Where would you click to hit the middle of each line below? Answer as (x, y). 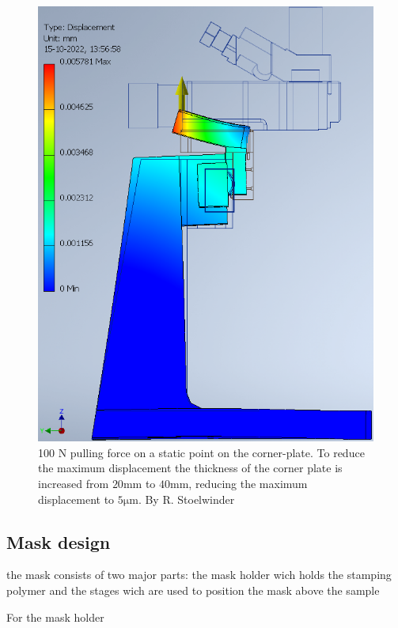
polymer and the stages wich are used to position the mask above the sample (193, 590)
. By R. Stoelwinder (186, 499)
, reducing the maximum (248, 484)
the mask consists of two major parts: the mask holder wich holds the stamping (199, 575)
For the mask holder (55, 617)
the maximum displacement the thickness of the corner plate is (190, 468)
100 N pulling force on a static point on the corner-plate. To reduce (201, 452)
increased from (74, 484)
